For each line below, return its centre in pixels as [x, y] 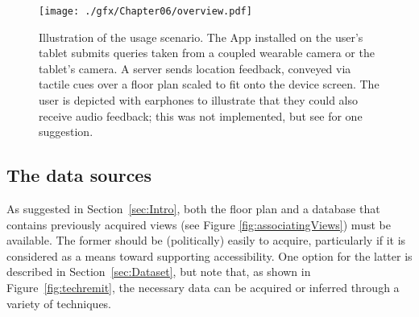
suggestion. [66, 132]
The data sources [79, 175]
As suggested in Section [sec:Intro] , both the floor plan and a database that [193, 209]
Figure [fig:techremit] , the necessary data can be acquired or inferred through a [203, 287]
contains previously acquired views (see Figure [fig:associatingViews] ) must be [199, 224]
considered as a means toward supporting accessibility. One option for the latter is [209, 255]
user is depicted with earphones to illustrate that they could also [199, 100]
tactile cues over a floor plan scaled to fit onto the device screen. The [209, 84]
